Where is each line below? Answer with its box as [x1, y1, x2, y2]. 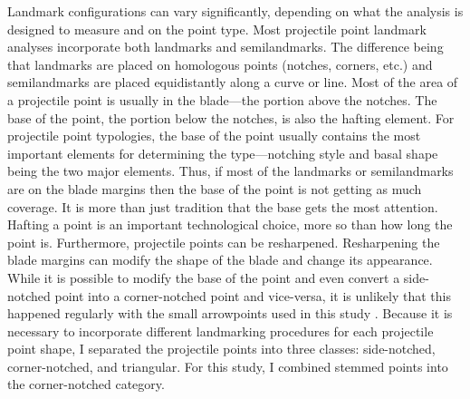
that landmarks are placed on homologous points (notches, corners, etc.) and [7, 54, 433, 73]
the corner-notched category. [7, 375, 165, 394]
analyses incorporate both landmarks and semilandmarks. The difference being [7, 37, 444, 56]
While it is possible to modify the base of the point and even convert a [7, 268, 400, 287]
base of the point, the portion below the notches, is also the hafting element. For [7, 108, 455, 127]
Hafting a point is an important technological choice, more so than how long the [7, 215, 453, 234]
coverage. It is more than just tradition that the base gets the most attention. [7, 197, 438, 216]
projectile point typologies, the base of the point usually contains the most [7, 126, 421, 145]
